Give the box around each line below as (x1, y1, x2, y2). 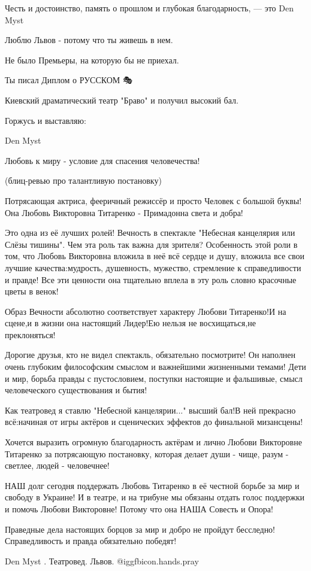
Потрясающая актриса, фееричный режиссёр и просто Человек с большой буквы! (5, 194, 302, 206)
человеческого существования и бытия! (5, 384, 147, 396)
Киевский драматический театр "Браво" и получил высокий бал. (5, 93, 238, 106)
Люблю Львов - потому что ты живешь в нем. (5, 34, 173, 46)
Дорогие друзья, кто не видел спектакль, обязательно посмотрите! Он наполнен (5, 348, 296, 361)
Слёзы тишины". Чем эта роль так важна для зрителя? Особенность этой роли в (5, 238, 298, 250)
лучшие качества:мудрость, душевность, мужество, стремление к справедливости (5, 261, 301, 274)
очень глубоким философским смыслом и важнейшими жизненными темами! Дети (5, 360, 306, 373)
